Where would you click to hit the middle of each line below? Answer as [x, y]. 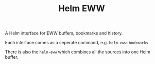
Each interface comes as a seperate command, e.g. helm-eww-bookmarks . [77, 43]
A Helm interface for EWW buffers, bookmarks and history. [64, 33]
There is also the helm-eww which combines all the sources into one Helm [78, 52]
